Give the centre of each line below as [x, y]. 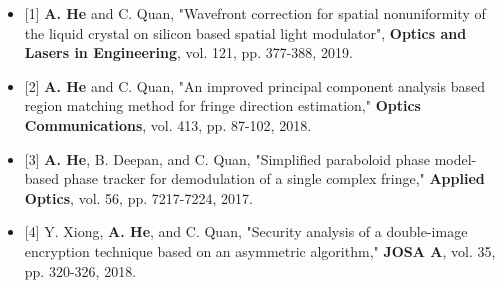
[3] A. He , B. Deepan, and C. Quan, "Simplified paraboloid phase [227, 158]
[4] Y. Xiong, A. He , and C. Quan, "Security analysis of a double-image [246, 231]
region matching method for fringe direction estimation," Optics [222, 105]
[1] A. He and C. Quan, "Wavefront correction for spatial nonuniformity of [255, 13]
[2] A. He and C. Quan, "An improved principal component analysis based [254, 85]
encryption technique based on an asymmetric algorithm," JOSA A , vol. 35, [260, 250]
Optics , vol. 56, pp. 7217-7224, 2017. [138, 197]
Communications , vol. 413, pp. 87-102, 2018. [168, 124]
